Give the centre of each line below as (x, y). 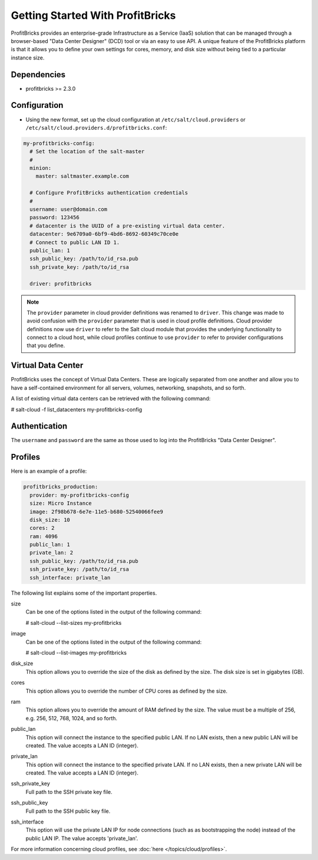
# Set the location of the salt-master (87, 151)
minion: (41, 168)
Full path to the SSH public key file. (68, 811)
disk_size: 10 (50, 520)
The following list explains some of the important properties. (84, 593)
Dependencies (38, 75)
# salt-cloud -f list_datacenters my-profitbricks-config (77, 409)
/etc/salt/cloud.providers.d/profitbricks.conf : (96, 127)
